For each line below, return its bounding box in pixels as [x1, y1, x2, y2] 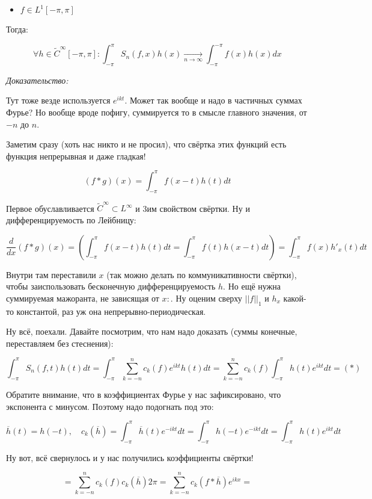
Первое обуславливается [6, 202, 94, 214]
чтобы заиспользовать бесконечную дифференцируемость [6, 280, 216, 293]
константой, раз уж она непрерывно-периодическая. [16, 305, 206, 317]
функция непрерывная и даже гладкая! [6, 149, 146, 162]
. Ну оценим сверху [170, 291, 242, 304]
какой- [283, 291, 306, 304]
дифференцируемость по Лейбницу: [6, 214, 136, 226]
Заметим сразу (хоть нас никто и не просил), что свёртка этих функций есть [6, 138, 287, 150]
